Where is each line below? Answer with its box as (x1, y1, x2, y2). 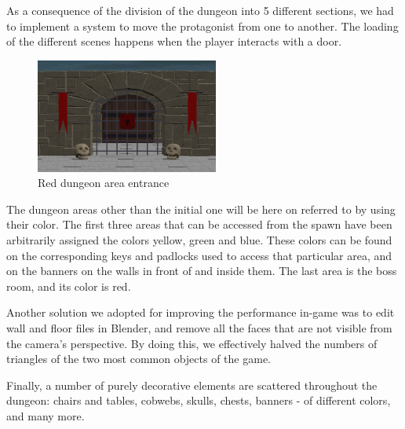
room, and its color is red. (6, 277, 131, 294)
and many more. (6, 408, 85, 424)
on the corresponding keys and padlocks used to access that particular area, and (6, 247, 392, 263)
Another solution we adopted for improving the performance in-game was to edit (6, 304, 395, 321)
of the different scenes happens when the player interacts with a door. (6, 33, 342, 49)
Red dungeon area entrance (38, 174, 170, 191)
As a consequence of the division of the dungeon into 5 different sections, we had (6, 2, 394, 18)
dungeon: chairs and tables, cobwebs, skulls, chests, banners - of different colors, (6, 392, 391, 409)
